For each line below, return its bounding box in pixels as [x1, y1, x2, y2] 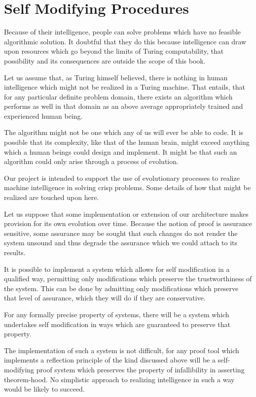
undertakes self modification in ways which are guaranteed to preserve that [4, 319, 230, 329]
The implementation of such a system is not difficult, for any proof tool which [4, 345, 239, 355]
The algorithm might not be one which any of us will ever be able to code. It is [4, 127, 244, 137]
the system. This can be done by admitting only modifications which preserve [4, 283, 239, 293]
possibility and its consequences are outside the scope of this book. [4, 55, 206, 66]
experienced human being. [4, 110, 83, 121]
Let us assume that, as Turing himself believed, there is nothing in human [4, 72, 228, 82]
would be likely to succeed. [4, 384, 85, 394]
